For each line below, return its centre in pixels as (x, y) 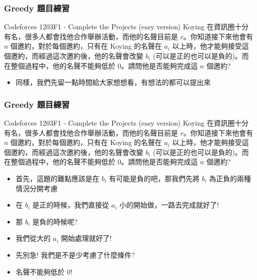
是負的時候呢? (55, 221)
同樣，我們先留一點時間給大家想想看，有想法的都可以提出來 (113, 82)
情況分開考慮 (37, 188)
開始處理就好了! (86, 238)
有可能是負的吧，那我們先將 (154, 178)
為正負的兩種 (230, 178)
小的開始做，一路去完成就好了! (169, 205)
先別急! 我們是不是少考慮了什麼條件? (75, 254)
